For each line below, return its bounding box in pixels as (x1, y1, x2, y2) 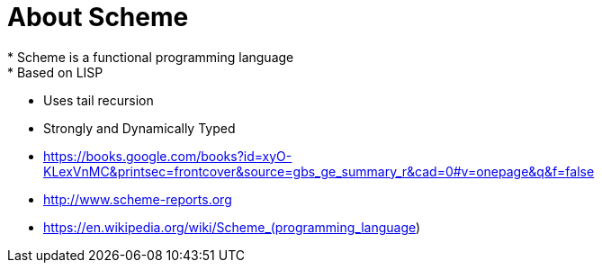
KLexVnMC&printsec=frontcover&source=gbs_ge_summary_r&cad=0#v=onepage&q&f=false (43, 163, 595, 179)
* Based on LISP (7, 64, 103, 80)
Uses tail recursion (43, 92, 154, 108)
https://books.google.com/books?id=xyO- (43, 148, 292, 164)
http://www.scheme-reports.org (43, 191, 232, 207)
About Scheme (7, 2, 189, 32)
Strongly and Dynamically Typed (43, 120, 236, 136)
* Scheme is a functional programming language (7, 49, 294, 65)
